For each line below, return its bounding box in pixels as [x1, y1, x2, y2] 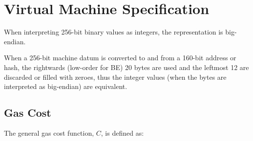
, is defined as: [101, 127, 144, 138]
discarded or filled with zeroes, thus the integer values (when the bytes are [4, 71, 227, 82]
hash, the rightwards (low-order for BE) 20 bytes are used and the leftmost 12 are [4, 62, 249, 72]
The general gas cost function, [4, 127, 94, 138]
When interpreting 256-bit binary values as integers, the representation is [4, 27, 223, 37]
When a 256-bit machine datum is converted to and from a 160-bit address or [4, 53, 236, 63]
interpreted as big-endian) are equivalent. [4, 81, 127, 91]
